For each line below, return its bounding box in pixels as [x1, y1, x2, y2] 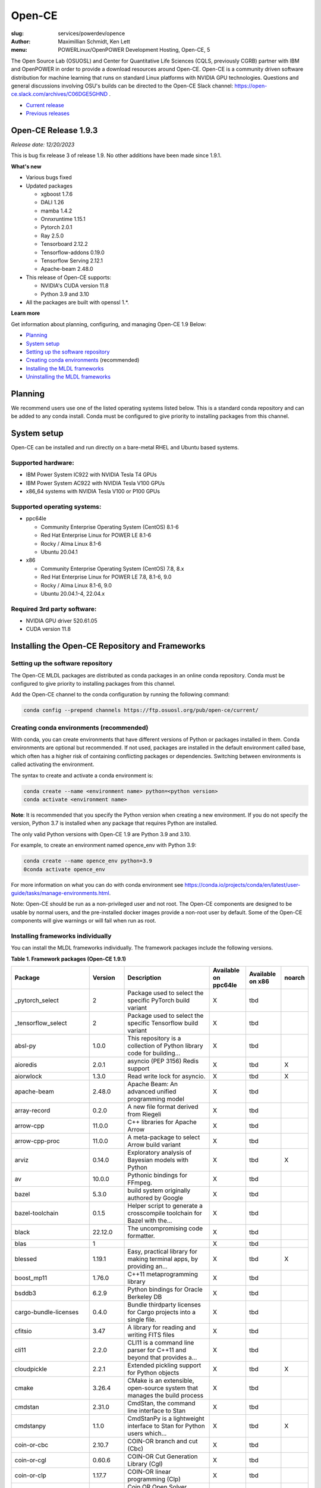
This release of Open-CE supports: [26, 274, 112, 281]
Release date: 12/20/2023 [11, 140, 75, 148]
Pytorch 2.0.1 [40, 224, 73, 231]
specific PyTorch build [127, 996, 190, 1005]
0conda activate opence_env [23, 866, 105, 873]
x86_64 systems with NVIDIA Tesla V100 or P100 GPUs [26, 488, 160, 495]
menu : [11, 46, 28, 54]
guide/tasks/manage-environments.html [11, 889, 109, 896]
